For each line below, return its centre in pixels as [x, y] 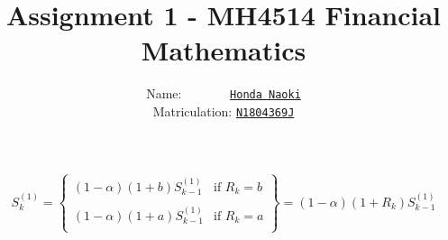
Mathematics [224, 50]
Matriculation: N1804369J [224, 111]
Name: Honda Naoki [224, 93]
